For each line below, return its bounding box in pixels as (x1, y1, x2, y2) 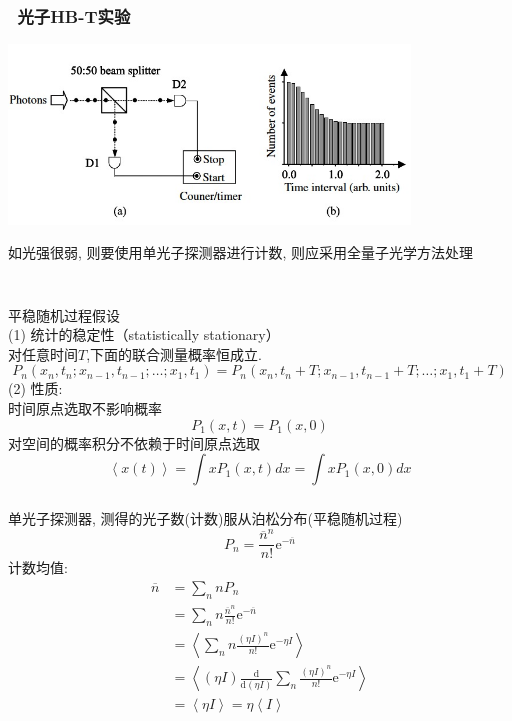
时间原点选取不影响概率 (8, 397, 162, 418)
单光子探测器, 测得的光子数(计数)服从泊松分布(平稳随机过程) (8, 508, 403, 529)
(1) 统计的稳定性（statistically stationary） (8, 324, 280, 345)
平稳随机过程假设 (8, 304, 120, 325)
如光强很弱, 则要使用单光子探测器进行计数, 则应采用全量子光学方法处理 (8, 242, 474, 263)
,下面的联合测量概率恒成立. (86, 343, 262, 364)
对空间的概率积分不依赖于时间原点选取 (8, 432, 260, 453)
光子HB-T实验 (17, 3, 131, 28)
